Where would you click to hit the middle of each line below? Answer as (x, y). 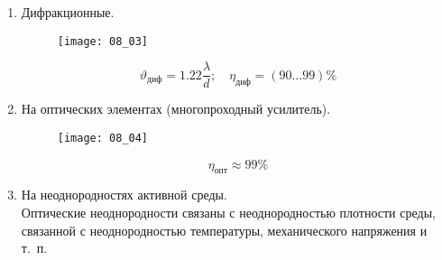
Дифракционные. (68, 12)
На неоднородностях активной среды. (124, 195)
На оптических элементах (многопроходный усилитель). (176, 109)
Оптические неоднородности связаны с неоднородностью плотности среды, (228, 212)
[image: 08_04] (103, 138)
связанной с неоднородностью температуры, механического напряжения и (224, 230)
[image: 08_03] (103, 41)
